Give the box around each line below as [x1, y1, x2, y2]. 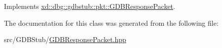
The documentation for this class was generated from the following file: [4, 17, 219, 28]
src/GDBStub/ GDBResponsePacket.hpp [4, 34, 126, 45]
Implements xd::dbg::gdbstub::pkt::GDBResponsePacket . [4, 1, 175, 11]
